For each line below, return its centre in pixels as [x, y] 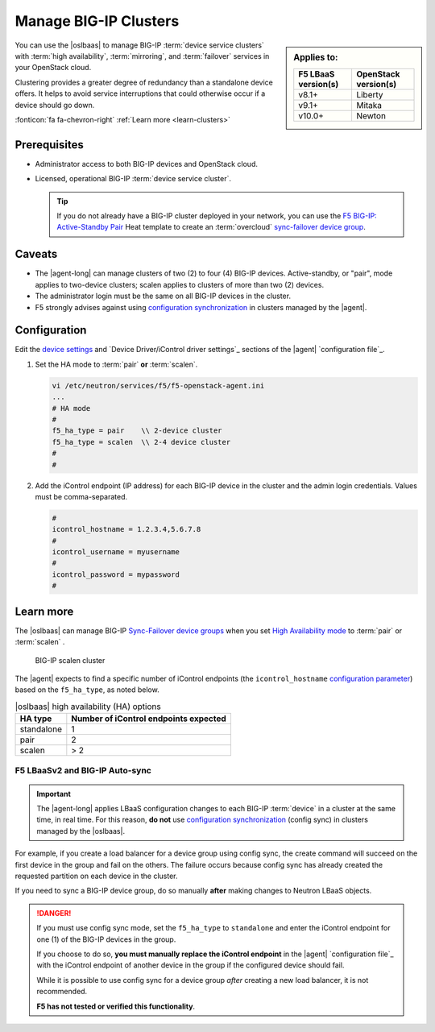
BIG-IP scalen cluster [70, 660]
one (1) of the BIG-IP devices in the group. [106, 939]
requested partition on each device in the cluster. [96, 876]
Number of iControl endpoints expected [149, 719]
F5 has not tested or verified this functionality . [116, 1006]
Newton [371, 115]
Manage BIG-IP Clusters [97, 21]
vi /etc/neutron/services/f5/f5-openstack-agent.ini [158, 385]
